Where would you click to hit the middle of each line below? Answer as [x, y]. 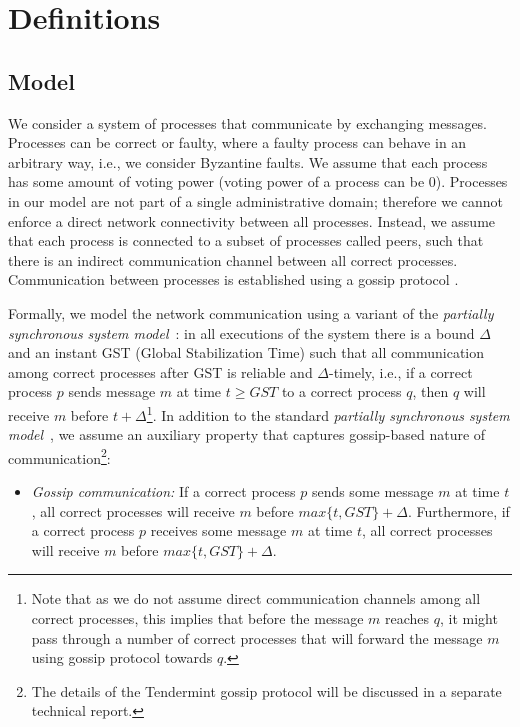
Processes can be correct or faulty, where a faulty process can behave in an [237, 142]
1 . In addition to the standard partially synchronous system [328, 413]
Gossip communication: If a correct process [163, 490]
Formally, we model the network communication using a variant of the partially [251, 312]
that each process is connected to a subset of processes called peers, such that [246, 240]
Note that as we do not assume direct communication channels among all [256, 598]
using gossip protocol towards [122, 657]
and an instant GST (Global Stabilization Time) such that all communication [246, 352]
